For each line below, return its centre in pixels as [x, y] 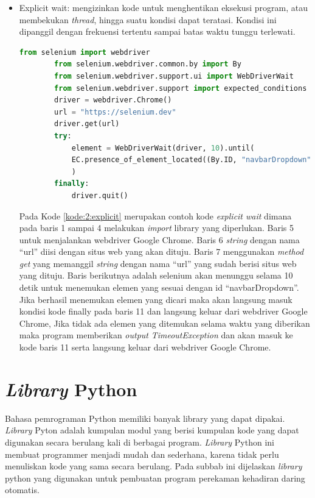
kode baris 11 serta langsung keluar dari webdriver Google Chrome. [145, 347]
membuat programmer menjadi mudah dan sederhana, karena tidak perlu [142, 454]
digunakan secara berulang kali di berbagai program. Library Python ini [140, 442]
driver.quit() [100, 195]
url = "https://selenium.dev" [115, 112]
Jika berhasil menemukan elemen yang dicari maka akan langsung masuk [156, 299]
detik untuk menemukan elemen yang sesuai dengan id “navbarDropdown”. [159, 287]
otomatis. [22, 490]
